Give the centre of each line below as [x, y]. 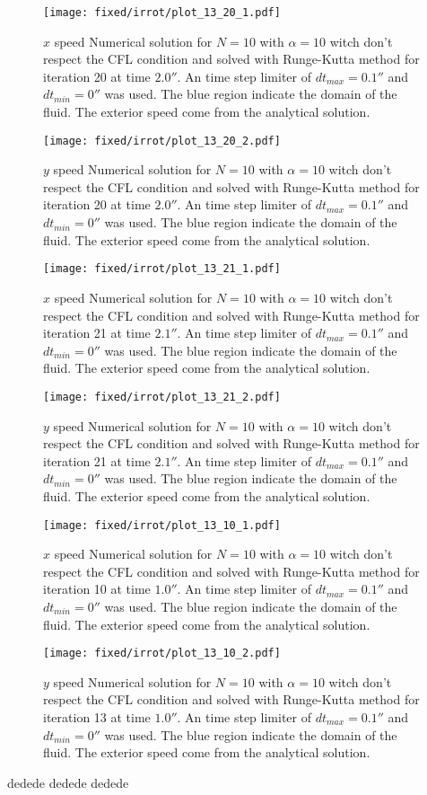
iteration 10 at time [97, 589]
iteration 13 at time [97, 716]
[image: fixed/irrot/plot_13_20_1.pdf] [162, 13]
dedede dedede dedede [68, 782]
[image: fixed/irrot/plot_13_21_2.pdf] [162, 397]
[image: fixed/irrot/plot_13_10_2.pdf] [162, 654]
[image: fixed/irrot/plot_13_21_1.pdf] [162, 269]
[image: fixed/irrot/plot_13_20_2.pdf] [162, 141]
